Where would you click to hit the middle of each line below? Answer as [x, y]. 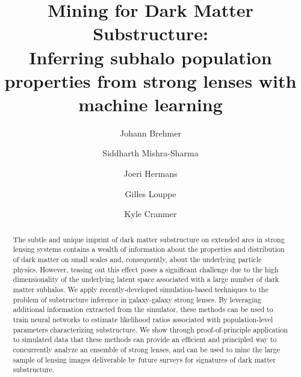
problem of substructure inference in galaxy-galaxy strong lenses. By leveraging [137, 299]
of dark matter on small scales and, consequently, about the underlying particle [137, 259]
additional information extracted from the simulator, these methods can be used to [143, 309]
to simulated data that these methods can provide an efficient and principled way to [145, 339]
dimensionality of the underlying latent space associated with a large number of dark [146, 279]
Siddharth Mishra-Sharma [150, 153]
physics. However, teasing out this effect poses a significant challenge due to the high [146, 269]
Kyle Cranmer [150, 214]
